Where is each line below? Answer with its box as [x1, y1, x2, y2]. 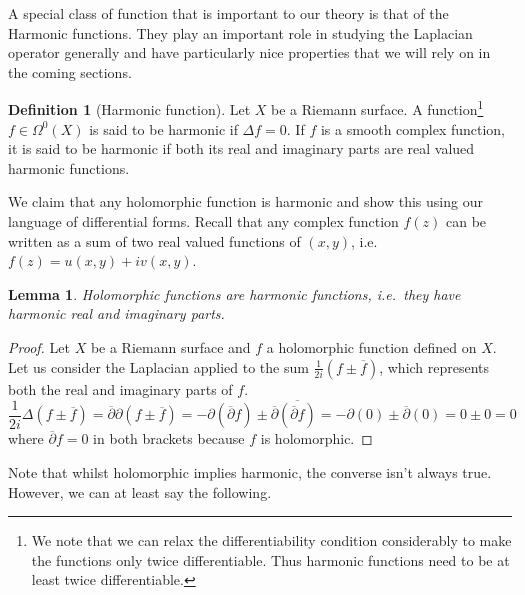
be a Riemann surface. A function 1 [271, 96, 484, 120]
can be [446, 211, 487, 231]
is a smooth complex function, [320, 118, 506, 139]
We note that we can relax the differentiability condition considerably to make [31, 530, 512, 551]
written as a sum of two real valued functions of [8, 230, 301, 251]
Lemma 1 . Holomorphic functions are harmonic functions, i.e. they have [8, 283, 461, 304]
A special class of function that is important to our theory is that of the [8, 3, 449, 23]
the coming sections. [8, 61, 132, 82]
